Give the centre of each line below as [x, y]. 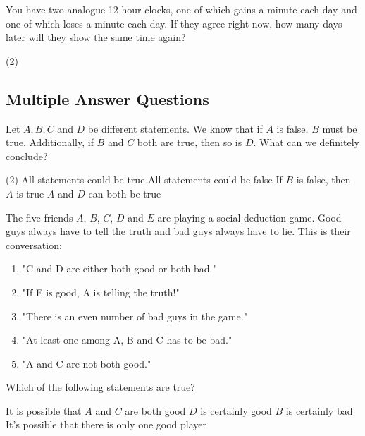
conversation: [34, 244]
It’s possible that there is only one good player [106, 424]
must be [340, 128]
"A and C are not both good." [87, 363]
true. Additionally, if [50, 142]
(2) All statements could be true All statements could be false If [144, 180]
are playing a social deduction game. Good [249, 217]
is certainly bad [319, 410]
